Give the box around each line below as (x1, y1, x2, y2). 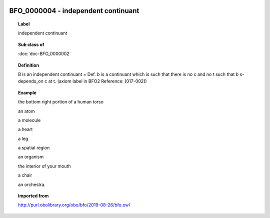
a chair (18, 172, 32, 178)
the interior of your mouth (18, 163, 71, 169)
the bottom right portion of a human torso (18, 99, 103, 105)
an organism (18, 154, 44, 160)
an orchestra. (18, 181, 46, 187)
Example (18, 89, 37, 95)
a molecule (18, 117, 41, 123)
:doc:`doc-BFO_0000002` (18, 50, 71, 57)
